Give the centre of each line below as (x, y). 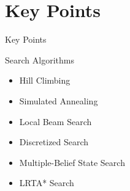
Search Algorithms (40, 59)
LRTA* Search (47, 183)
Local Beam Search (55, 121)
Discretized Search (54, 142)
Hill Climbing (45, 80)
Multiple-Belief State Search (72, 162)
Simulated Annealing (59, 100)
